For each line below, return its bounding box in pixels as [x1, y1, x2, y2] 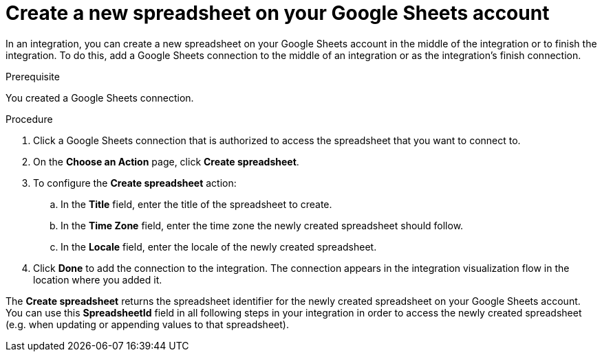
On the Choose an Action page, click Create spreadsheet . [33, 155, 299, 168]
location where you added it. [33, 273, 162, 286]
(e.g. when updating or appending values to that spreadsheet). [6, 318, 289, 330]
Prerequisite [6, 70, 60, 82]
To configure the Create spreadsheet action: [33, 176, 237, 189]
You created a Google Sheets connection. [6, 91, 194, 104]
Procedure [6, 113, 53, 125]
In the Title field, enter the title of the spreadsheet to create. [61, 198, 332, 210]
